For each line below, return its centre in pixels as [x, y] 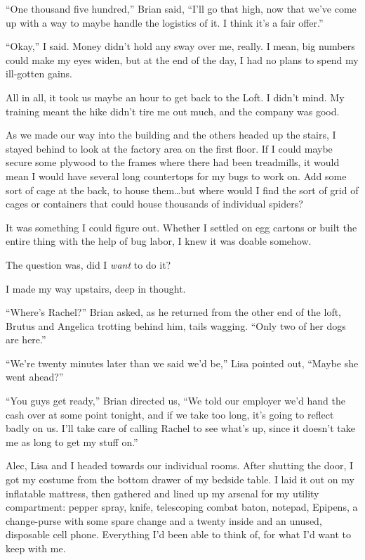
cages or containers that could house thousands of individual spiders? [154, 204]
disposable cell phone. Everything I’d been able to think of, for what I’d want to [179, 534]
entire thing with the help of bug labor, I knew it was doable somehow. [159, 241]
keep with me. [36, 548]
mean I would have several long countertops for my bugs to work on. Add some [176, 176]
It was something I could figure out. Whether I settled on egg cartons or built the [181, 227]
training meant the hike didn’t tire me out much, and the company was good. [173, 111]
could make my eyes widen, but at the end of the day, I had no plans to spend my [182, 59]
